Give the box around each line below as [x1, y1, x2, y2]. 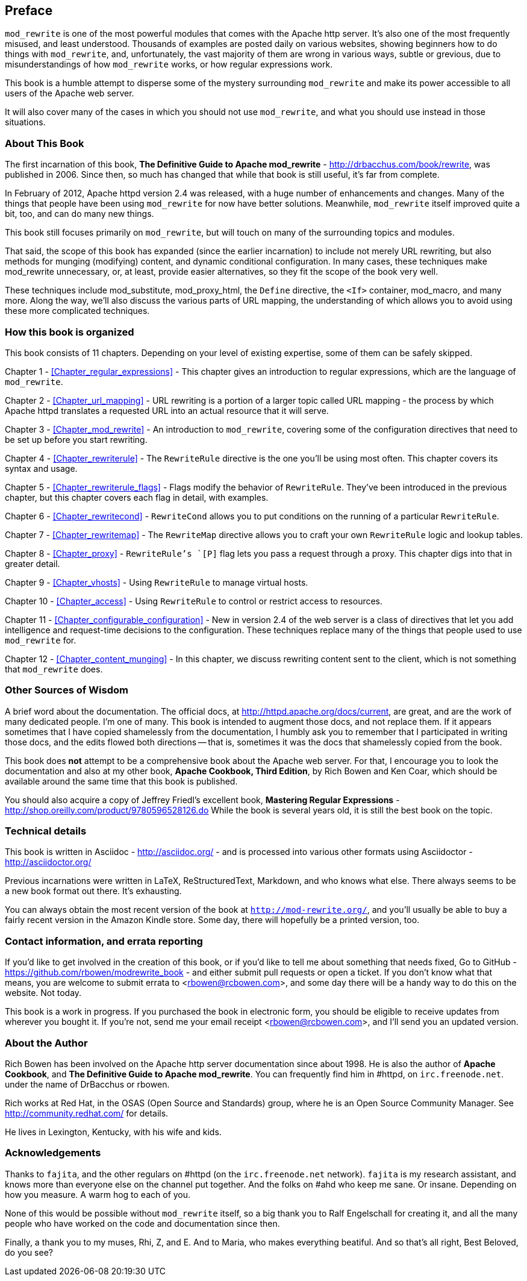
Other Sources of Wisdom [5, 684, 128, 697]
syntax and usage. [5, 463, 78, 474]
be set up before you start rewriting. [5, 434, 148, 445]
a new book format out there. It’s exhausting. [5, 886, 182, 897]
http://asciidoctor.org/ [5, 857, 92, 868]
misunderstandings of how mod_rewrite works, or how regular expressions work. [5, 59, 333, 70]
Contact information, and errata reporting [5, 935, 203, 947]
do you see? [5, 1247, 53, 1258]
